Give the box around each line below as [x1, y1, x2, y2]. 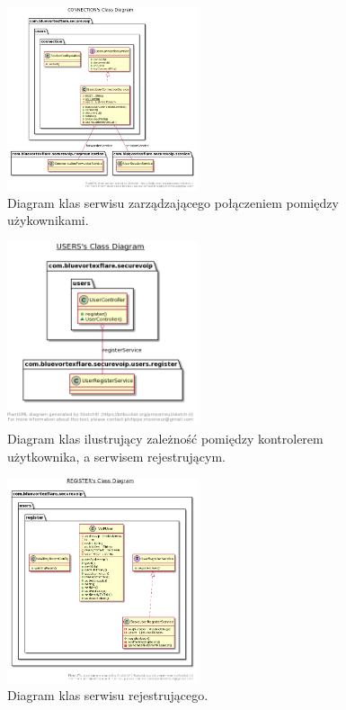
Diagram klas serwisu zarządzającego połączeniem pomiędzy [7, 193, 339, 211]
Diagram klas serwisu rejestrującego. [7, 686, 208, 705]
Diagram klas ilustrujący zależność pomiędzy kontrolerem [7, 429, 324, 448]
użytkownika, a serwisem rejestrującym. [7, 446, 226, 465]
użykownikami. [7, 211, 89, 229]
